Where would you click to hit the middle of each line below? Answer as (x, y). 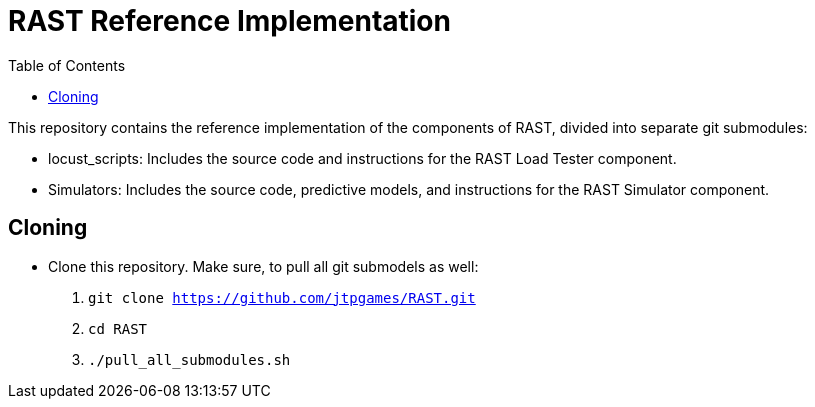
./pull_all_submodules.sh (189, 359)
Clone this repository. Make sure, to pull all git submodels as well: (263, 266)
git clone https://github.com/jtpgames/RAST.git (282, 297)
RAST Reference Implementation (229, 21)
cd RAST (118, 328)
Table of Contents (67, 65)
